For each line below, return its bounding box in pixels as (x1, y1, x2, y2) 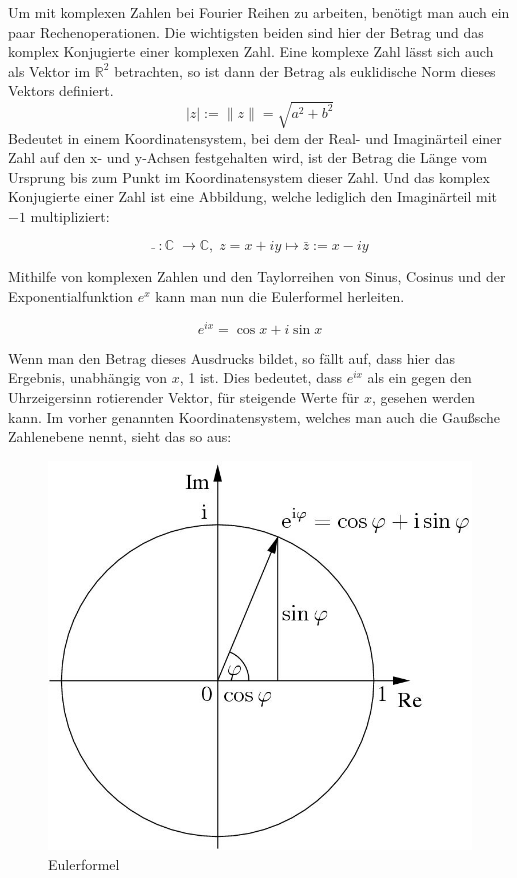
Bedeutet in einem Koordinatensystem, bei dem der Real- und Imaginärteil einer (8, 127, 502, 148)
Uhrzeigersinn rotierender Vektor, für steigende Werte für (8, 386, 360, 407)
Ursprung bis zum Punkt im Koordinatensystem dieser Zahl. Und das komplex (8, 166, 490, 187)
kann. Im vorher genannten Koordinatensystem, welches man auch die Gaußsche (8, 406, 501, 427)
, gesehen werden (372, 386, 476, 407)
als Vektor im (8, 60, 91, 81)
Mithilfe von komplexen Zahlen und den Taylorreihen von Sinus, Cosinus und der (8, 266, 506, 287)
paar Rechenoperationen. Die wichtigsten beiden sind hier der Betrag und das (8, 21, 484, 42)
